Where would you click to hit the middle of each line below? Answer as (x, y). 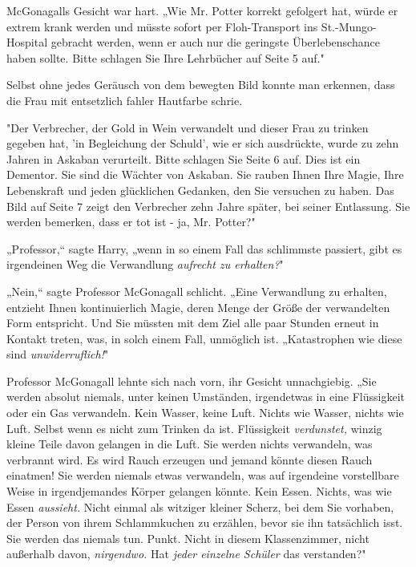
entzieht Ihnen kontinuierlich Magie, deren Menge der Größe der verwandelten (198, 307)
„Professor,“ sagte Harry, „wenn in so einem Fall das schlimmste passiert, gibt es (204, 248)
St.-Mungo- (349, 26)
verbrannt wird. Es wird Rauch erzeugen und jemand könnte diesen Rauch (190, 459)
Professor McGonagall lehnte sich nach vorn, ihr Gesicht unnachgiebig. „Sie (192, 381)
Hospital (27, 42)
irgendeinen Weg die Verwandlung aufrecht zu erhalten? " (145, 264)
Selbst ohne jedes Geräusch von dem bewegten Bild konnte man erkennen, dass (201, 85)
